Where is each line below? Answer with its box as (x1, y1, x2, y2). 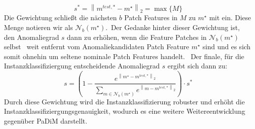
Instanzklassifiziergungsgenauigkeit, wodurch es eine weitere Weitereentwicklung (4, 106, 245, 116)
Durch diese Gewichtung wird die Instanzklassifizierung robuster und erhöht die (4, 96, 245, 106)
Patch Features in (124, 12, 178, 23)
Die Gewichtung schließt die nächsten (4, 12, 117, 23)
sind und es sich (202, 41, 251, 52)
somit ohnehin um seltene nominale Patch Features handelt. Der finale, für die (4, 51, 245, 61)
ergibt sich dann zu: (167, 61, 227, 71)
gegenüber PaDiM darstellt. (4, 115, 87, 126)
